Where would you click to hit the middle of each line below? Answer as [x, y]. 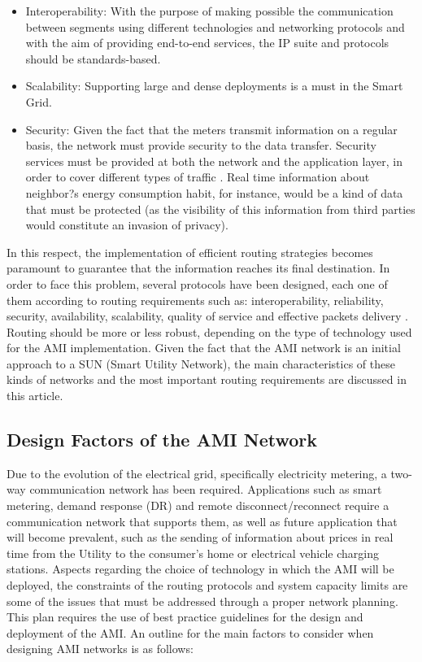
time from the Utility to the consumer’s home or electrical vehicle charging [193, 553]
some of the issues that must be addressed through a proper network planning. [202, 601]
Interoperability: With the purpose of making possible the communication [209, 11]
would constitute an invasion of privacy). [127, 225]
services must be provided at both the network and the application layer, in [214, 161]
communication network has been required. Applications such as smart [206, 489]
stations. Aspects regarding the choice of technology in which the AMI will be [200, 569]
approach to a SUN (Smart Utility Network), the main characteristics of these [201, 363]
